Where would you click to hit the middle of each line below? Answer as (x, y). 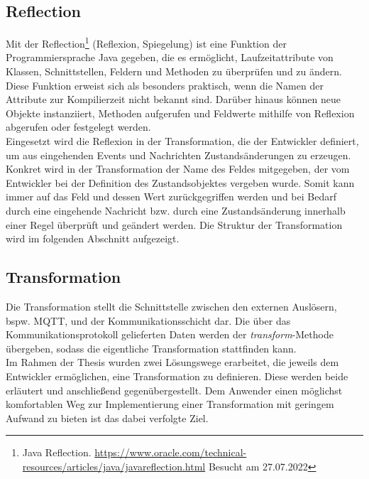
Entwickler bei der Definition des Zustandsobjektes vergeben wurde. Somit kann (180, 182)
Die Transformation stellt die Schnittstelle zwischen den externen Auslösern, (171, 306)
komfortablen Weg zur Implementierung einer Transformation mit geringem (170, 404)
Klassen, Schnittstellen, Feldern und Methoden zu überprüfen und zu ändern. (174, 71)
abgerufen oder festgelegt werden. (78, 127)
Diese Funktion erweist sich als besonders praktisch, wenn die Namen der (165, 85)
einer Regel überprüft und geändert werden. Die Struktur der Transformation (174, 224)
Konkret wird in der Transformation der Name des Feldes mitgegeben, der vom (178, 169)
